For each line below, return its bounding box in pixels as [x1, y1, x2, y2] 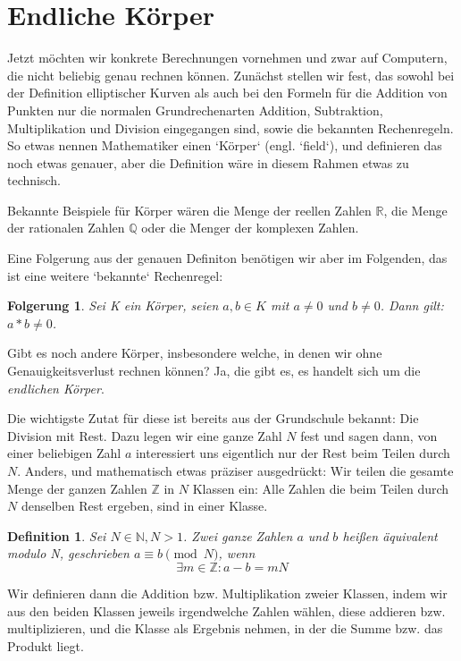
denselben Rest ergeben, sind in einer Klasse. [21, 496, 268, 515]
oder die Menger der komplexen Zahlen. [141, 218, 359, 237]
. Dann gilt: [380, 296, 444, 315]
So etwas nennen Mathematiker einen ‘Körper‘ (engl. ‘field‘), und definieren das [7, 136, 442, 155]
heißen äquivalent [342, 526, 438, 545]
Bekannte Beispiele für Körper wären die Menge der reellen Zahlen [7, 200, 372, 219]
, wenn [218, 544, 256, 563]
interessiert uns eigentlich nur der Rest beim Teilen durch [135, 444, 450, 462]
